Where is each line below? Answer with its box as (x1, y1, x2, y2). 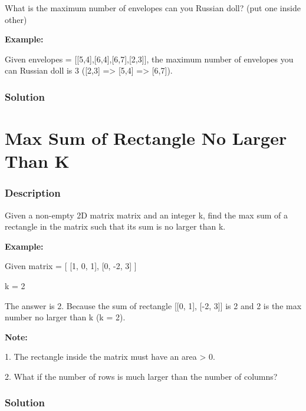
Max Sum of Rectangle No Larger (5, 126, 287, 150)
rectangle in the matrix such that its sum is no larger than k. (5, 220, 226, 233)
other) (5, 13, 27, 25)
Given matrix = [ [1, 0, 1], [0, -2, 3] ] (5, 260, 137, 272)
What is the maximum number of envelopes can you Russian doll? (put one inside (5, 2, 301, 14)
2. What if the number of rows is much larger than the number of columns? (5, 370, 278, 382)
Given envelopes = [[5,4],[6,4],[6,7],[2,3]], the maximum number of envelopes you (5, 52, 294, 65)
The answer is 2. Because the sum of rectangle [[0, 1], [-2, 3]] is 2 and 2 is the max (5, 299, 302, 311)
